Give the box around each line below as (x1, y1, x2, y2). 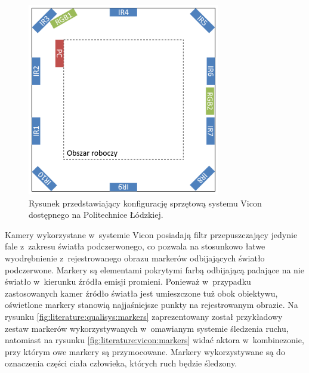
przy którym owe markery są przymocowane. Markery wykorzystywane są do (5, 345, 285, 357)
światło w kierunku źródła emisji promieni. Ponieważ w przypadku (5, 275, 251, 288)
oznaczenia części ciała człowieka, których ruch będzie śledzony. (5, 357, 237, 369)
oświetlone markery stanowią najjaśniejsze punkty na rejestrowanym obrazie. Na (5, 298, 298, 311)
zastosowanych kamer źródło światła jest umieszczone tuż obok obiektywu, (5, 286, 278, 299)
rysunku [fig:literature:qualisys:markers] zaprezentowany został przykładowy (5, 310, 283, 322)
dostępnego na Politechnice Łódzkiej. (29, 208, 163, 221)
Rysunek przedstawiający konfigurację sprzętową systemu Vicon (29, 196, 262, 209)
